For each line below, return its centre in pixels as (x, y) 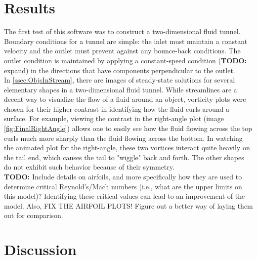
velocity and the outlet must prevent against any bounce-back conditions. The (122, 51)
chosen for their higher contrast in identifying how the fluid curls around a (117, 108)
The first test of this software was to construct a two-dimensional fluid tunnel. (122, 31)
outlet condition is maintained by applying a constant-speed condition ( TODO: (126, 60)
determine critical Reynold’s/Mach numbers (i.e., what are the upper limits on (123, 186)
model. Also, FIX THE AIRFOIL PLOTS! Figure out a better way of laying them (128, 205)
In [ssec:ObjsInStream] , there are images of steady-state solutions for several (120, 80)
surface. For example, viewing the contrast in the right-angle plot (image (114, 118)
